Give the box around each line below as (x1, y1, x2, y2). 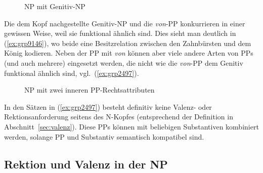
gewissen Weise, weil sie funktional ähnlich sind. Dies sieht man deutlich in (4, 28, 236, 38)
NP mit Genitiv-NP (24, 1, 85, 11)
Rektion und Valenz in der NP (4, 156, 168, 171)
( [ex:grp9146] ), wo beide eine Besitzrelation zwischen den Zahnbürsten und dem (4, 37, 251, 48)
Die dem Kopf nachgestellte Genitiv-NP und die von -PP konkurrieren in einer (4, 18, 245, 28)
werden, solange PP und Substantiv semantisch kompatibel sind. (4, 131, 204, 142)
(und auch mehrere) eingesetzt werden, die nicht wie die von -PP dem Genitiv (4, 57, 243, 68)
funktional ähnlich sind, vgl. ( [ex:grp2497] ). (4, 67, 139, 78)
